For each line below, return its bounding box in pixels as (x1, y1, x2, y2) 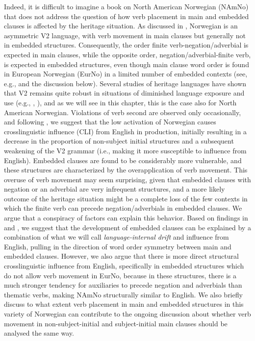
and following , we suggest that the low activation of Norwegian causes (4, 117, 216, 127)
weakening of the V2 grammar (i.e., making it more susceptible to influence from (4, 145, 247, 155)
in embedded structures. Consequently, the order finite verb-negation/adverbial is (4, 40, 249, 50)
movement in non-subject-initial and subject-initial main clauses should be (4, 318, 228, 328)
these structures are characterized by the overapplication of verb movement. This (4, 165, 248, 175)
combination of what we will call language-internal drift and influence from (4, 232, 229, 242)
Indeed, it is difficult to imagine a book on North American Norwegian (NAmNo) (4, 1, 249, 11)
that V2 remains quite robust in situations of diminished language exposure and (4, 88, 245, 98)
